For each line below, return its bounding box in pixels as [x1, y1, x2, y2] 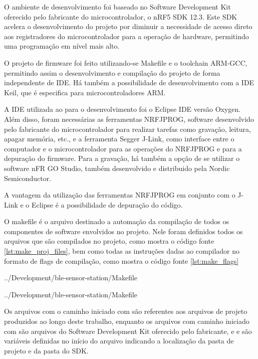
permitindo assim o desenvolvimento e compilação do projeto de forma [4, 67, 220, 78]
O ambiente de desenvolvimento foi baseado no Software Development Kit [4, 2, 231, 12]
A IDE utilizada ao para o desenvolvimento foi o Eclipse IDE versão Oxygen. [4, 104, 241, 114]
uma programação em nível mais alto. [4, 41, 120, 51]
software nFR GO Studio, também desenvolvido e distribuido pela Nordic [4, 162, 230, 173]
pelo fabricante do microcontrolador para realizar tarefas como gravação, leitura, [4, 123, 251, 134]
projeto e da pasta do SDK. [4, 345, 89, 355]
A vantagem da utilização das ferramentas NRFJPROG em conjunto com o [4, 190, 235, 200]
